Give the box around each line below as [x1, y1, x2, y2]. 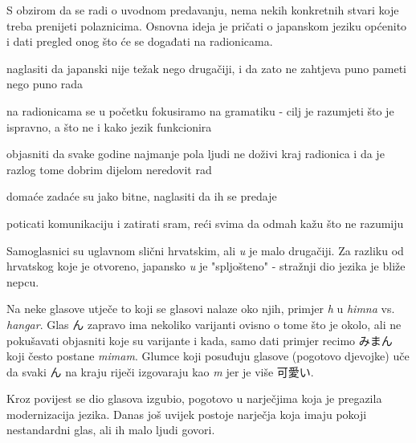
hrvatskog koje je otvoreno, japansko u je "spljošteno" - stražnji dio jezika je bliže [6, 258, 406, 274]
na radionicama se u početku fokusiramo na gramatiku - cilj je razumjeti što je [6, 102, 394, 119]
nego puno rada [6, 75, 83, 92]
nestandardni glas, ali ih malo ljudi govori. [6, 421, 215, 438]
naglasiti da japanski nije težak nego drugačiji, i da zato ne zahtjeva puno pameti [6, 59, 406, 76]
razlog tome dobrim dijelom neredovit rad [6, 161, 212, 177]
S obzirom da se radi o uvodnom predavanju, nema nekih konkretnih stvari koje [6, 2, 399, 18]
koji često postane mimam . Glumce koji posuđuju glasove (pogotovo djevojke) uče [6, 347, 410, 364]
